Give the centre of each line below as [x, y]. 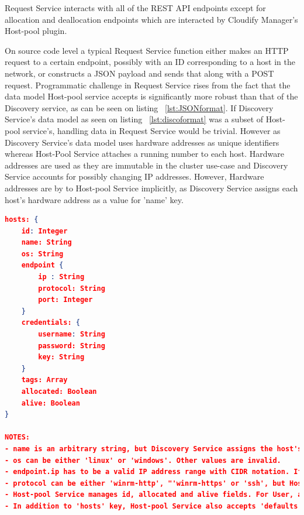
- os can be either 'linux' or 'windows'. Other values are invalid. [143, 460]
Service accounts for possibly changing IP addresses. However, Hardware [134, 176]
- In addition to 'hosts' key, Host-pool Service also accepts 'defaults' [153, 506]
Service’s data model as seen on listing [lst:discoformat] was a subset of [134, 119]
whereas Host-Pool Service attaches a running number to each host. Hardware [144, 154]
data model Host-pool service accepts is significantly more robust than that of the [151, 96]
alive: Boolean [51, 403]
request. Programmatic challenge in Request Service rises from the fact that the [148, 85]
